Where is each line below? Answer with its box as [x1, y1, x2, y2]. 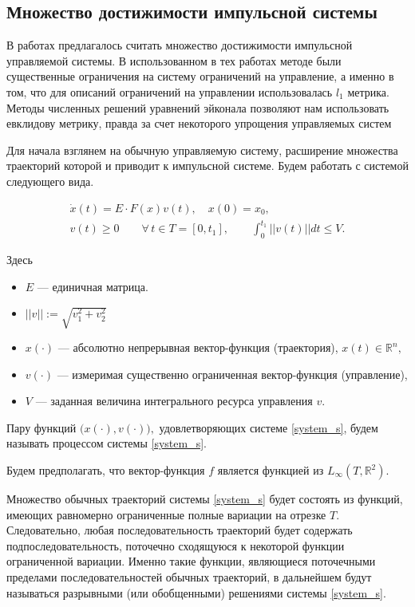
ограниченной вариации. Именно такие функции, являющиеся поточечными [6, 553, 376, 570]
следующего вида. [6, 172, 94, 189]
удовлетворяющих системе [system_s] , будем [159, 419, 378, 436]
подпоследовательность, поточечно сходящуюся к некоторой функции [6, 537, 345, 554]
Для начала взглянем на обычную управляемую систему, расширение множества [6, 141, 398, 158]
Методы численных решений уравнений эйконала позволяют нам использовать [6, 99, 389, 116]
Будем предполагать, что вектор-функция [6, 462, 205, 479]
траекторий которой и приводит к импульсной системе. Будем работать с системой [6, 157, 409, 174]
